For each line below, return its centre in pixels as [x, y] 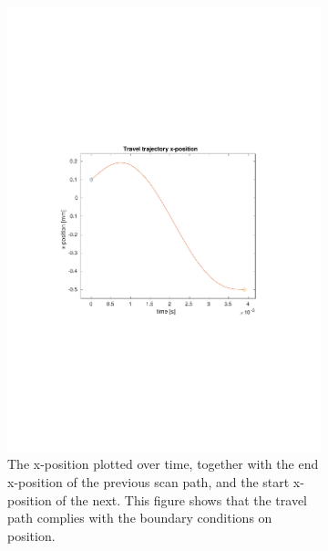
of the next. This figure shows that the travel [181, 499]
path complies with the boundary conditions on [140, 518]
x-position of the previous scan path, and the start [149, 481]
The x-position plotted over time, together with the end [163, 464]
